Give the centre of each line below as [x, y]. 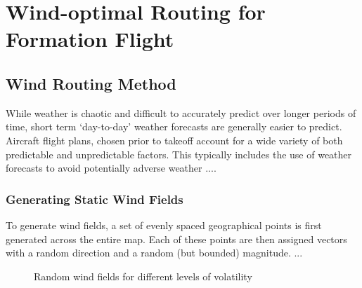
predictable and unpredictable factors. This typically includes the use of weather [179, 154]
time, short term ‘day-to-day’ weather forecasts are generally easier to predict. [174, 126]
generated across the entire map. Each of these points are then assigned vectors [176, 239]
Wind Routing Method [91, 83]
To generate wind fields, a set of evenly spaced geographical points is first [164, 225]
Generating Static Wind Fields [95, 199]
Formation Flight [90, 39]
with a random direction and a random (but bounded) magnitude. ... [154, 253]
